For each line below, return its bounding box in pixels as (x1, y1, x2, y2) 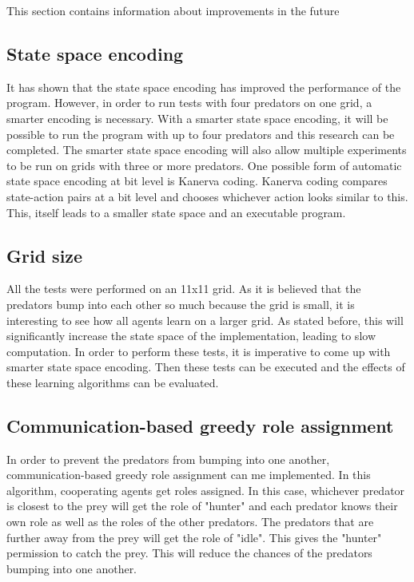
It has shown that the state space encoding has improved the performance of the (6, 78, 401, 95)
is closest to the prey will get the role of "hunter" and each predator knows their (6, 497, 398, 514)
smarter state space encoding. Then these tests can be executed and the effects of (6, 358, 405, 375)
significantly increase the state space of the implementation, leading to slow (6, 327, 376, 344)
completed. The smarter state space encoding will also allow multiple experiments (6, 141, 407, 158)
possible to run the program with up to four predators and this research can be (6, 125, 395, 142)
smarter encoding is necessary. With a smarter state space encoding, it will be (6, 109, 388, 126)
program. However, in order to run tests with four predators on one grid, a (6, 94, 372, 111)
